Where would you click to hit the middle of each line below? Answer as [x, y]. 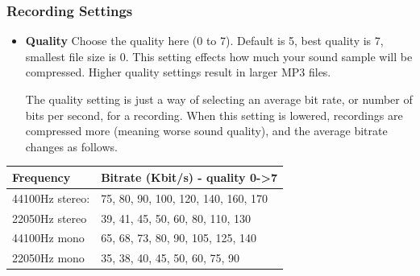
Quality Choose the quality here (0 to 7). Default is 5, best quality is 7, [204, 41]
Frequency [42, 177]
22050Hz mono [48, 258]
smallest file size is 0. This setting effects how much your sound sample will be [219, 56]
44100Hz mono [48, 238]
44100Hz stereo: [51, 198]
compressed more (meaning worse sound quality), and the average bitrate [206, 131]
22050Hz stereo [50, 218]
